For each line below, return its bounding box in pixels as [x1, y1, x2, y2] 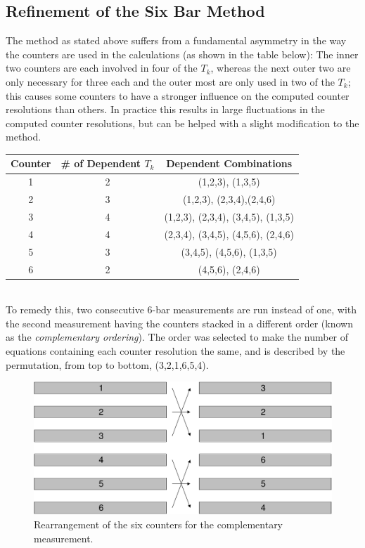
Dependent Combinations [166, 156, 293, 171]
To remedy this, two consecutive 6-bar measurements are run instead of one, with [6, 302, 357, 317]
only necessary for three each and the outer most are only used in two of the [6, 74, 335, 89]
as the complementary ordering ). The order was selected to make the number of [6, 330, 349, 344]
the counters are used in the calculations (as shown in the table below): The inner [6, 46, 359, 61]
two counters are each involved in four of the [6, 60, 198, 75]
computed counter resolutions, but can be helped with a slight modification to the [6, 115, 359, 130]
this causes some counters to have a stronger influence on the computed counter [6, 88, 350, 103]
